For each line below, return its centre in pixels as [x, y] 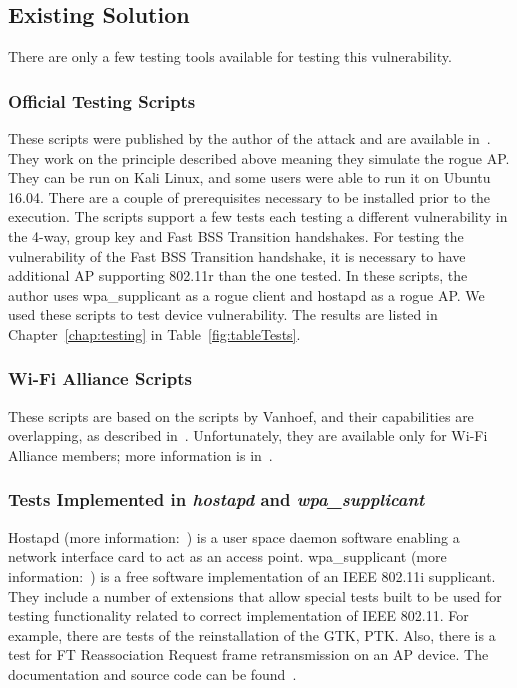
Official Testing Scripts [102, 100]
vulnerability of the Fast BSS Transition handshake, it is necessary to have [237, 255]
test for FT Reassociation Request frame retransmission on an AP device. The [248, 654]
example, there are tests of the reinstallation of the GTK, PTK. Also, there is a [252, 634]
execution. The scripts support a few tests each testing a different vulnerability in [258, 216]
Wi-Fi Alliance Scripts [100, 378]
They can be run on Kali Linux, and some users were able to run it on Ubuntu [249, 177]
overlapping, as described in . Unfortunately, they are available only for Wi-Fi [248, 435]
